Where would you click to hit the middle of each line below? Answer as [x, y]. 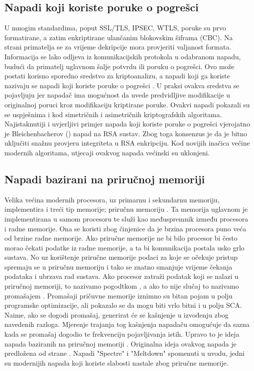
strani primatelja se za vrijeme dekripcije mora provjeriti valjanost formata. [118, 47]
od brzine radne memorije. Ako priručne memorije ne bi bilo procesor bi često [121, 238]
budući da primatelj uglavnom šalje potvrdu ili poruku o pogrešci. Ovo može [119, 66]
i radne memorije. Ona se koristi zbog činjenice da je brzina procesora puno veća [125, 228]
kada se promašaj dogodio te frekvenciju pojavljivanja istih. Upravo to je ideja [122, 334]
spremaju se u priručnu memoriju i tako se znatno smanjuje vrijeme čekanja [118, 266]
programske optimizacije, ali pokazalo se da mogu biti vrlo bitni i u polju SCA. [123, 305]
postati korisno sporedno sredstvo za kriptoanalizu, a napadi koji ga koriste [117, 76]
